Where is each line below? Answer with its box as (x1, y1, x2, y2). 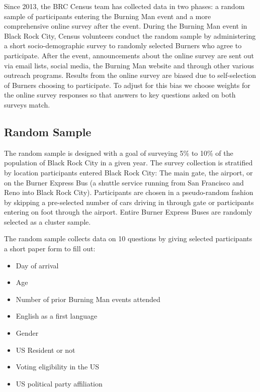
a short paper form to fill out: (4, 243, 96, 254)
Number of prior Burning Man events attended (16, 293, 160, 304)
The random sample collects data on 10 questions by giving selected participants (4, 233, 252, 244)
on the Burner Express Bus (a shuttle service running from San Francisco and (4, 177, 244, 187)
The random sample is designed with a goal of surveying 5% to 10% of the (4, 147, 233, 158)
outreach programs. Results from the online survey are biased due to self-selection (4, 70, 256, 80)
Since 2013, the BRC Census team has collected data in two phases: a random (4, 1, 245, 11)
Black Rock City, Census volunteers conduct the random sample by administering (4, 30, 256, 41)
